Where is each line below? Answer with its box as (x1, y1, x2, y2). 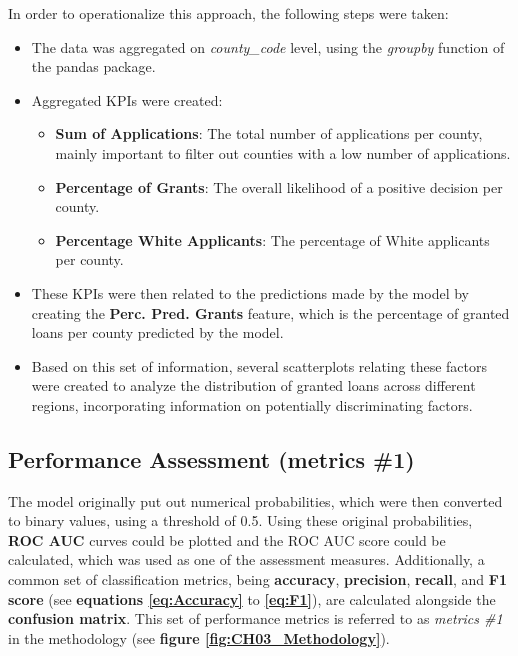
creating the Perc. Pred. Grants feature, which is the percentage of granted (31, 302, 510, 323)
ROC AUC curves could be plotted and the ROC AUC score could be (8, 529, 446, 550)
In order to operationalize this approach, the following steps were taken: (8, 3, 449, 23)
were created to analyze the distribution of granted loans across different (31, 375, 476, 396)
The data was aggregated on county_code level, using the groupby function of (31, 36, 505, 57)
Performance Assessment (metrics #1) (8, 443, 415, 474)
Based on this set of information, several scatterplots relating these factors (31, 355, 487, 376)
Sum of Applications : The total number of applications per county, (55, 123, 483, 144)
